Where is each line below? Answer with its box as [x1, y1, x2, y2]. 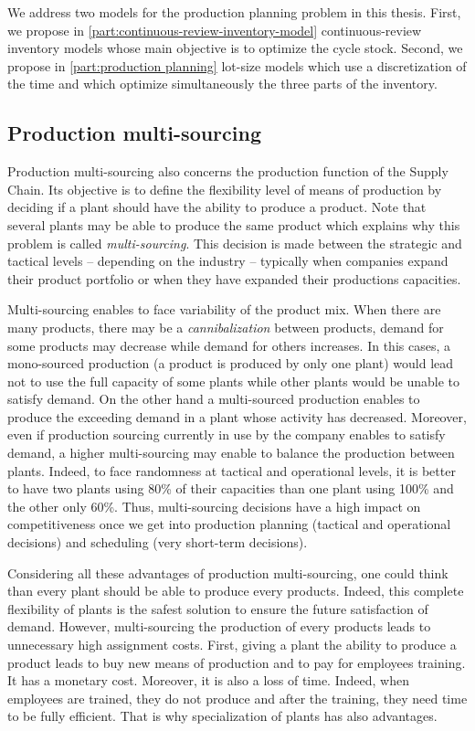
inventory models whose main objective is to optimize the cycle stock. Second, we [7, 38, 463, 58]
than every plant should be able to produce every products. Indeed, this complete [7, 581, 464, 600]
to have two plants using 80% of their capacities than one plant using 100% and [7, 479, 454, 498]
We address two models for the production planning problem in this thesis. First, [7, 3, 461, 21]
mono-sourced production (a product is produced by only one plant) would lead [7, 354, 454, 373]
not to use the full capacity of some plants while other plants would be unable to [7, 371, 460, 390]
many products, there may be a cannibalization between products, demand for [7, 317, 444, 336]
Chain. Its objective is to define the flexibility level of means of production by [7, 179, 442, 198]
